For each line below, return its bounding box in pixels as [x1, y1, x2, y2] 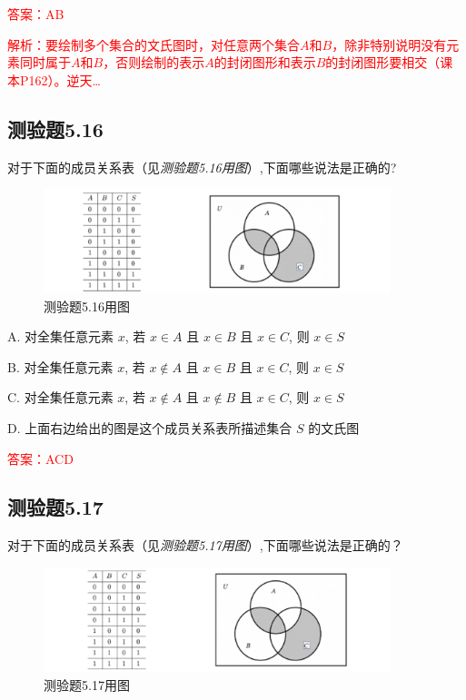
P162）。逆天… [19, 70, 101, 89]
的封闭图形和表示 [213, 53, 316, 72]
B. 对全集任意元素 [7, 357, 114, 376]
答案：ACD [7, 449, 74, 468]
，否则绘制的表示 [103, 53, 205, 72]
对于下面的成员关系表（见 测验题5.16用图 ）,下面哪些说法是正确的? [7, 157, 397, 176]
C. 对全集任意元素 [7, 388, 114, 407]
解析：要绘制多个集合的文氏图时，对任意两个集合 [7, 35, 300, 54]
